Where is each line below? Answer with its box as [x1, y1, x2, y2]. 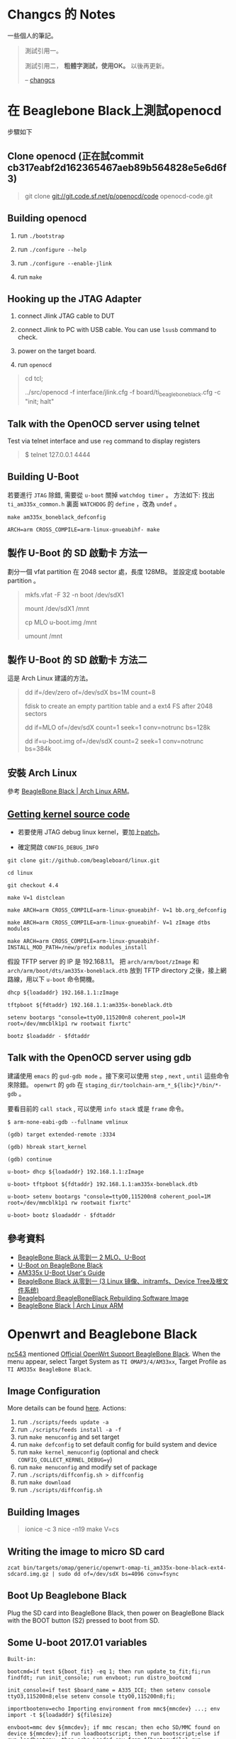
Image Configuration [7, 1385, 101, 1397]
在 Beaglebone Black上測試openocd [7, 103, 222, 119]
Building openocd [7, 212, 87, 224]
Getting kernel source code [7, 808, 130, 820]
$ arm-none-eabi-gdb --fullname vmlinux [7, 1118, 129, 1125]
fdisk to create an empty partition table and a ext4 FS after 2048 [24, 702, 213, 710]
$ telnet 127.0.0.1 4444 [24, 450, 91, 458]
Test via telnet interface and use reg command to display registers [7, 436, 201, 445]
